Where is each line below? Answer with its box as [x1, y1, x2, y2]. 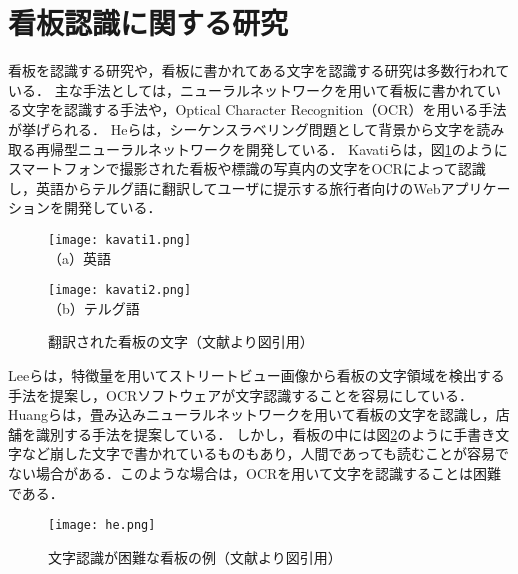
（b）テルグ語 [48, 297, 140, 318]
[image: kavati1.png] [48, 232, 192, 247]
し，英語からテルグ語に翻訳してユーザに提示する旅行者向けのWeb [8, 177, 441, 198]
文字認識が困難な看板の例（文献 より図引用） [48, 546, 342, 567]
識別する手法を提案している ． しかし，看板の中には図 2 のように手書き [35, 423, 496, 444]
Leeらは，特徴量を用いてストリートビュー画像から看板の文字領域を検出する [8, 364, 505, 385]
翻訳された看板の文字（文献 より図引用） [48, 331, 314, 352]
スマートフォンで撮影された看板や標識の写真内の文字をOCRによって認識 [8, 158, 486, 179]
